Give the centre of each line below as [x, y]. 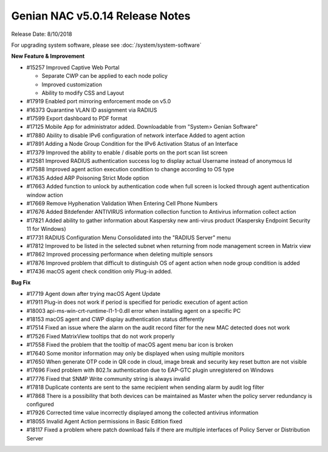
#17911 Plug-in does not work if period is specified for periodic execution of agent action [137, 302]
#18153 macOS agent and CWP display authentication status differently [115, 320]
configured [40, 404]
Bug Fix [21, 282]
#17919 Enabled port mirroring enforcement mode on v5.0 [99, 101]
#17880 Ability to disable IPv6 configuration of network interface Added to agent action [136, 135]
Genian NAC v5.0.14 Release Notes [101, 16]
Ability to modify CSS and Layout [83, 93]
